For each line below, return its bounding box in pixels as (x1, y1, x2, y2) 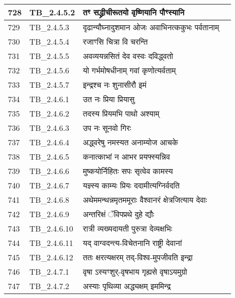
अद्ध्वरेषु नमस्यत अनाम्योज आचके (83, 136, 178, 148)
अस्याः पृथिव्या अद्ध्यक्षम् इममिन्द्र (83, 280, 171, 292)
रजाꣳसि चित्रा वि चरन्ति (83, 36, 148, 47)
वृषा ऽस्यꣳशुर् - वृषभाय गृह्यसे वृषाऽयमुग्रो (83, 266, 188, 277)
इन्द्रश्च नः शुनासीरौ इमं (83, 79, 146, 90)
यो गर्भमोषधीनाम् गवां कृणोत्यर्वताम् (83, 64, 176, 76)
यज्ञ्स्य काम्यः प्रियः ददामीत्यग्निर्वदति (83, 179, 180, 191)
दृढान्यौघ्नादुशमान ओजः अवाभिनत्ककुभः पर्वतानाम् (83, 21, 219, 33)
